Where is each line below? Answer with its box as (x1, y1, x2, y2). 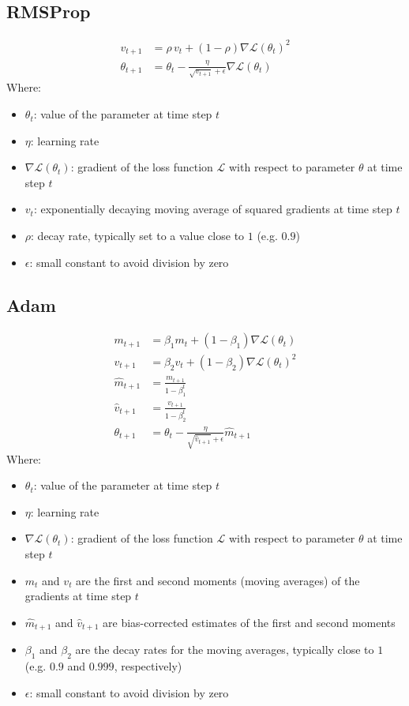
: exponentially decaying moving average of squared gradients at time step (33, 201, 392, 217)
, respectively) (114, 658, 182, 674)
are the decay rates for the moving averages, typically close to (75, 641, 374, 658)
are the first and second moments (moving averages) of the (76, 572, 360, 588)
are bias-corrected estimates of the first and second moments (103, 614, 396, 630)
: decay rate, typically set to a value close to (31, 227, 245, 244)
